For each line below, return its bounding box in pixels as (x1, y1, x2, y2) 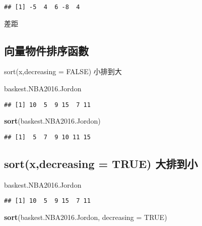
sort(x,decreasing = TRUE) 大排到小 (4, 155, 198, 171)
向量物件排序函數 (4, 42, 89, 58)
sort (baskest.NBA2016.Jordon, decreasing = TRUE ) (4, 212, 167, 222)
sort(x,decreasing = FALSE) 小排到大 (4, 66, 122, 77)
